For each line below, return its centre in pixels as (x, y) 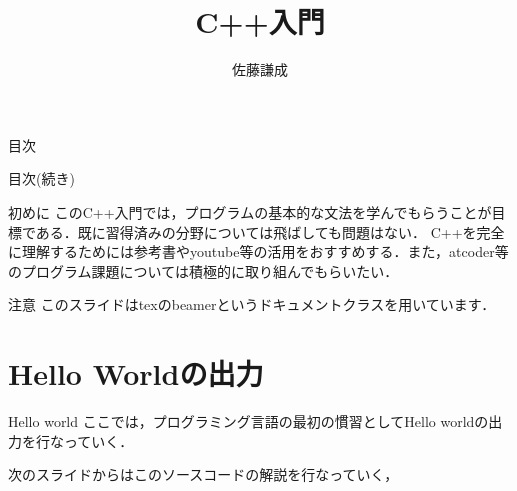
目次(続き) (41, 178)
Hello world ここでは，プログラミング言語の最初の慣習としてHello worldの (248, 421)
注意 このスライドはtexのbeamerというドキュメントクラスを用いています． (252, 304)
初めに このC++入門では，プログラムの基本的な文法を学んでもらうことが (250, 211)
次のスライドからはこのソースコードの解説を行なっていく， (203, 474)
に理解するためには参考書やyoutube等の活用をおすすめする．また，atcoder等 (258, 251)
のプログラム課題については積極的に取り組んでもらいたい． (203, 270)
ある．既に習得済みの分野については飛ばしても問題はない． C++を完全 (270, 231)
